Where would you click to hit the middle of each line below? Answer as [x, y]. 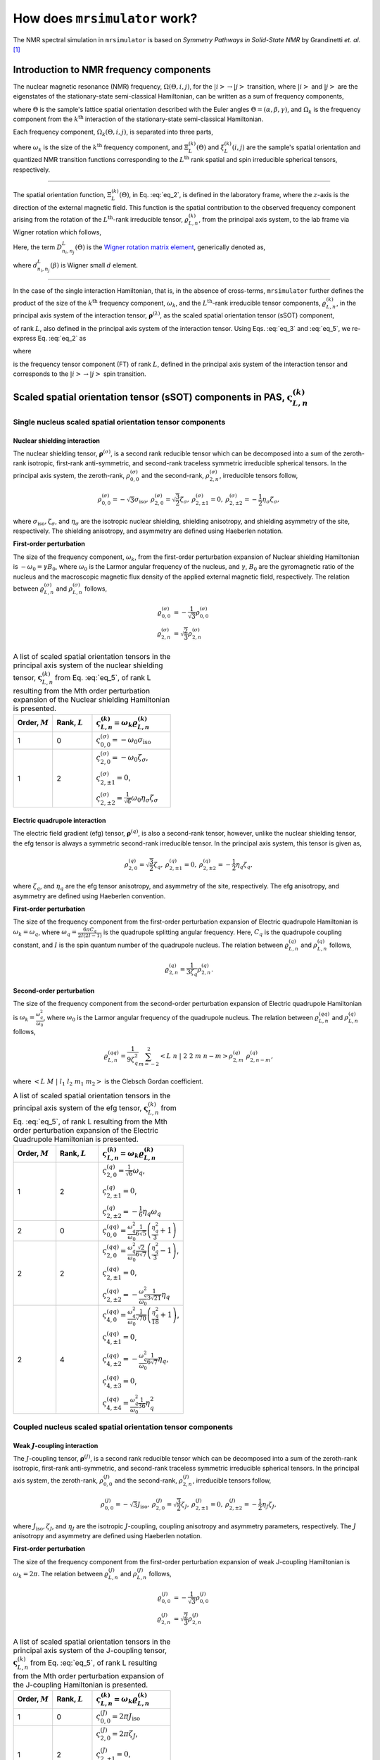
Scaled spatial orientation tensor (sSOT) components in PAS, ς [153, 397]
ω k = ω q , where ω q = [45, 933]
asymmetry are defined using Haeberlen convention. [89, 896]
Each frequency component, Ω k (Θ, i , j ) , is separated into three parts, [113, 133]
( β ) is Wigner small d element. [94, 265]
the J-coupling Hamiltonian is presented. [81, 1685]
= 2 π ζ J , [125, 1734]
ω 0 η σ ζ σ [145, 799]
